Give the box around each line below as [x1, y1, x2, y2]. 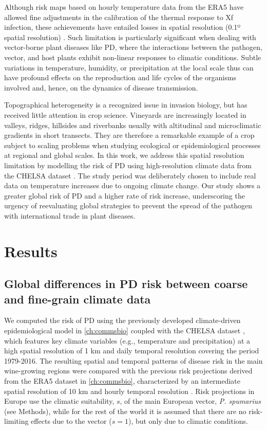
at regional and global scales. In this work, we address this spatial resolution [4, 150, 244, 160]
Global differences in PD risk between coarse [4, 276, 248, 292]
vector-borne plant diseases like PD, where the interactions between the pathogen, [4, 42, 262, 52]
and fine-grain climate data [4, 291, 151, 307]
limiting [4, 416, 29, 426]
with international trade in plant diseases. [4, 210, 136, 221]
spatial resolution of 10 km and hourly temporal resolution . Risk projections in [4, 385, 255, 396]
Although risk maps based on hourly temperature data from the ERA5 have [4, 2, 244, 12]
